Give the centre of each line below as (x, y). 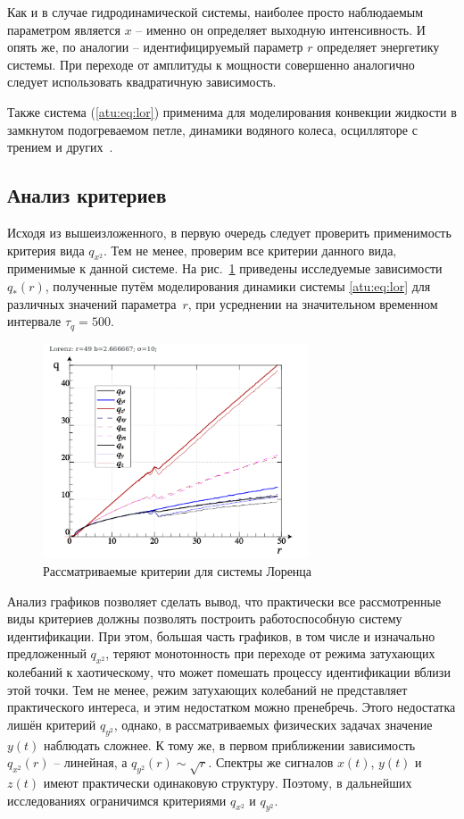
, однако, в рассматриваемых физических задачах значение (273, 724)
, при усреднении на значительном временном (313, 303)
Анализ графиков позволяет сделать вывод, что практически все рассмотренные (224, 601)
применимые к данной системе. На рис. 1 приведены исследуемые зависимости (225, 268)
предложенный (47, 653)
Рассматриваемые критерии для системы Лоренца (178, 570)
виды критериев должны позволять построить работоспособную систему (205, 618)
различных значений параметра (92, 303)
